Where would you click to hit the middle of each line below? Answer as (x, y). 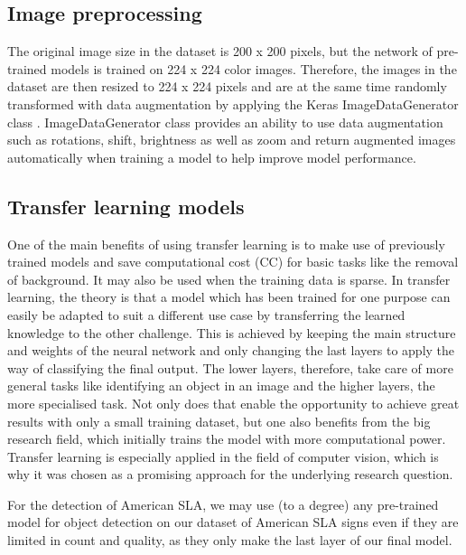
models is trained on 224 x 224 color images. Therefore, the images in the (254, 68)
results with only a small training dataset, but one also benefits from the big (219, 421)
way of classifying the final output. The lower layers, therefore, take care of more (230, 367)
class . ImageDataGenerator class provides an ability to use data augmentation (225, 122)
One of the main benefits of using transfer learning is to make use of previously (226, 244)
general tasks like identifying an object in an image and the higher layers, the (221, 386)
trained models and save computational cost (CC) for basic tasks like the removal (233, 262)
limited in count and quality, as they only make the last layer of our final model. (230, 540)
